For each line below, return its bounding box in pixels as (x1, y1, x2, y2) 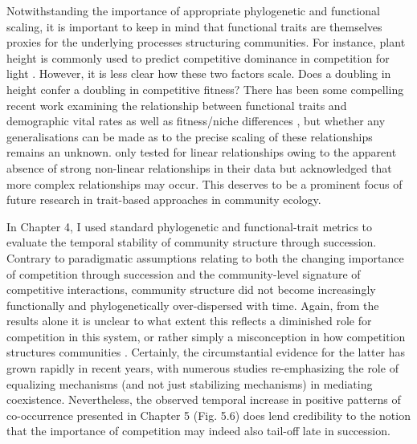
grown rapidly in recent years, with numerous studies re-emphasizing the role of (6, 360, 399, 377)
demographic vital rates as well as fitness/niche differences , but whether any (6, 112, 386, 129)
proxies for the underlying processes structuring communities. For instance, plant (6, 34, 406, 51)
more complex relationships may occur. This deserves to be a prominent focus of (6, 175, 403, 192)
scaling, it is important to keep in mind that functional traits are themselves (6, 18, 382, 35)
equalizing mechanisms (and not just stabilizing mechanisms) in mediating (6, 375, 373, 392)
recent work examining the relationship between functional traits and (6, 96, 347, 113)
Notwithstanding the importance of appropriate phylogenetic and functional (6, 2, 380, 18)
